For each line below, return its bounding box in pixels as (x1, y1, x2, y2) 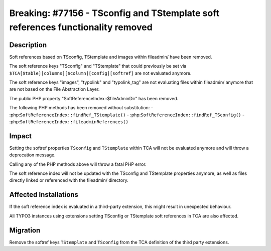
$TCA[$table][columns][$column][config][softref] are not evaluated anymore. (9, 70, 192, 76)
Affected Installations (9, 190, 79, 199)
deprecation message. (9, 152, 56, 158)
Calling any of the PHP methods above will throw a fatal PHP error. (9, 161, 147, 167)
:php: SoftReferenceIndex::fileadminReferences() (9, 118, 129, 125)
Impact (9, 132, 32, 140)
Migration (9, 226, 41, 234)
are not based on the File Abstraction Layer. (9, 86, 100, 92)
